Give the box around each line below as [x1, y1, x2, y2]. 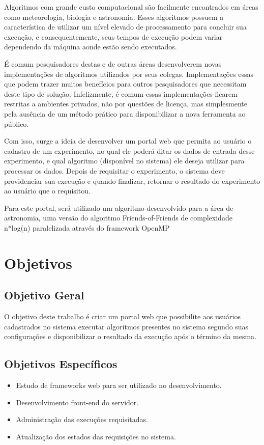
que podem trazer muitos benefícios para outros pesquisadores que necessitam [4, 78, 247, 89]
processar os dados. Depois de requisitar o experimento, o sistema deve [4, 165, 225, 176]
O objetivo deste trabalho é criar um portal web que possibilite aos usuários [4, 311, 241, 322]
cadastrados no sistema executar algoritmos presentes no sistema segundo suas [4, 321, 249, 331]
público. [4, 118, 29, 129]
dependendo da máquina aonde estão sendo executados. [4, 41, 177, 52]
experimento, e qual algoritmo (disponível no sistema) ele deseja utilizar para [4, 155, 245, 166]
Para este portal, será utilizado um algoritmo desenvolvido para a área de [4, 202, 233, 213]
